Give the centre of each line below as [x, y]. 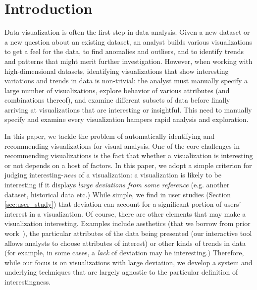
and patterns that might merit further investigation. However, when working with [128, 61]
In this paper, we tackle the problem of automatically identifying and [110, 136]
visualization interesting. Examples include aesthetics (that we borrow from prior [128, 223]
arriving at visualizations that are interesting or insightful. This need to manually [128, 109]
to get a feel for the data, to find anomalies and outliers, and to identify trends [124, 51]
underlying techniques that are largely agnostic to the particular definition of [121, 272]
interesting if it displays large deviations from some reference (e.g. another [117, 185]
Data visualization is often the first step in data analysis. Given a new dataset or [127, 32]
